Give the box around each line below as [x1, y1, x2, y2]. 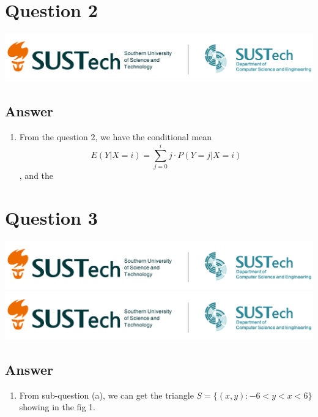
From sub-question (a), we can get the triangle [19, 388, 194, 401]
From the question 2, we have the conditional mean [19, 130, 212, 143]
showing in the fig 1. [19, 400, 95, 413]
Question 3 [5, 205, 98, 230]
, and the [19, 168, 54, 181]
